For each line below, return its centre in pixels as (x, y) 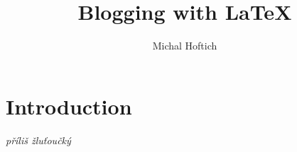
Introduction (69, 106)
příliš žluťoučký (38, 140)
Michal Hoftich (185, 46)
